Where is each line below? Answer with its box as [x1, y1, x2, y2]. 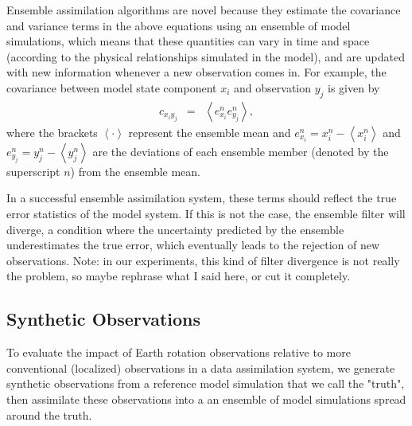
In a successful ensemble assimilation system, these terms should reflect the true [6, 190, 397, 206]
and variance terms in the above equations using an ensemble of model [6, 17, 351, 33]
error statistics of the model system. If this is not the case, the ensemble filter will [6, 205, 406, 221]
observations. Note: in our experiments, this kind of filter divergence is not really [6, 252, 400, 268]
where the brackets [6, 123, 98, 140]
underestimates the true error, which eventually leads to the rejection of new [6, 236, 380, 253]
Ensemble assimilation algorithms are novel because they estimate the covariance [6, 2, 401, 18]
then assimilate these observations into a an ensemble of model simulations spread [6, 390, 406, 407]
